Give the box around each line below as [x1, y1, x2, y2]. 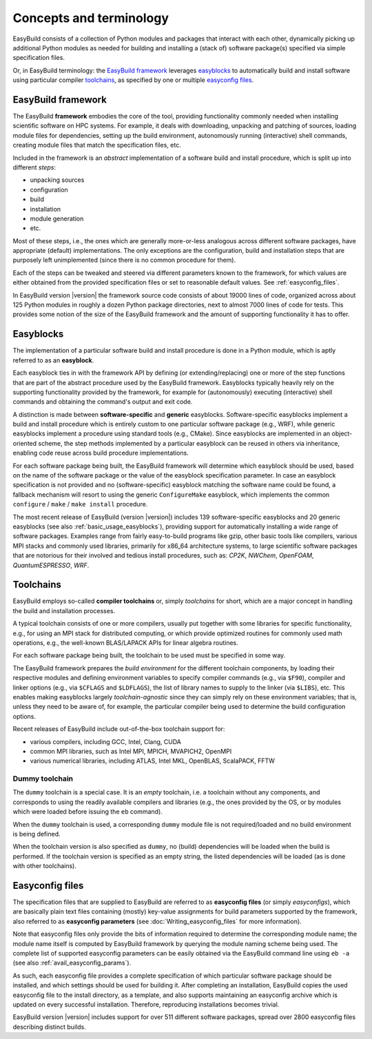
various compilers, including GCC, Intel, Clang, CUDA [30, 737, 182, 745]
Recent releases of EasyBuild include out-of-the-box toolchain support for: [12, 725, 225, 733]
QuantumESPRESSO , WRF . [12, 561, 90, 569]
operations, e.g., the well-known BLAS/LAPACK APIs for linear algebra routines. [12, 639, 239, 647]
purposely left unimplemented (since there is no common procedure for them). [12, 256, 236, 265]
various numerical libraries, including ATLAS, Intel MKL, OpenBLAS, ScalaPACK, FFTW [30, 757, 276, 765]
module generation [30, 214, 84, 223]
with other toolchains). [12, 862, 77, 870]
